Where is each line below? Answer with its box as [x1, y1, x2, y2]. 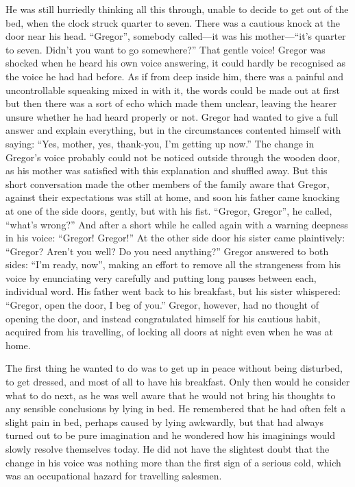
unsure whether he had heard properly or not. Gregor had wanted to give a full [5, 109, 339, 123]
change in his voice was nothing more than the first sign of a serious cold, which [5, 455, 341, 469]
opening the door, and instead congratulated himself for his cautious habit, [5, 311, 321, 325]
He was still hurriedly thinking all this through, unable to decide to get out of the [5, 2, 349, 16]
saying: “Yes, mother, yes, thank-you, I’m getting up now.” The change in [5, 136, 315, 150]
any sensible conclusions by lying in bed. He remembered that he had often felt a [5, 401, 346, 416]
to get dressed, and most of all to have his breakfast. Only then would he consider [5, 375, 350, 389]
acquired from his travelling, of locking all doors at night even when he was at [5, 324, 333, 339]
